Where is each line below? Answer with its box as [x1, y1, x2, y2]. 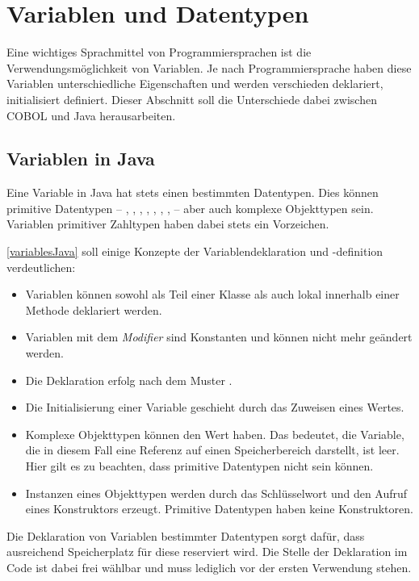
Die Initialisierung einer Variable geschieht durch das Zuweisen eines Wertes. [25, 399, 404, 416]
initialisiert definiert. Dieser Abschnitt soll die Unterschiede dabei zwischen [6, 90, 377, 107]
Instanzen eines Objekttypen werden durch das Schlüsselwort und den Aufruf [25, 484, 408, 501]
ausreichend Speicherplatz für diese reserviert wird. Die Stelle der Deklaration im [6, 543, 408, 560]
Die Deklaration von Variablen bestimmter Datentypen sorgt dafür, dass [6, 527, 365, 544]
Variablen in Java [6, 146, 155, 171]
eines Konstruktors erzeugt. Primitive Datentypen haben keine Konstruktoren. [25, 500, 413, 517]
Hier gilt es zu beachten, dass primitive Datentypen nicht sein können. [25, 458, 374, 474]
